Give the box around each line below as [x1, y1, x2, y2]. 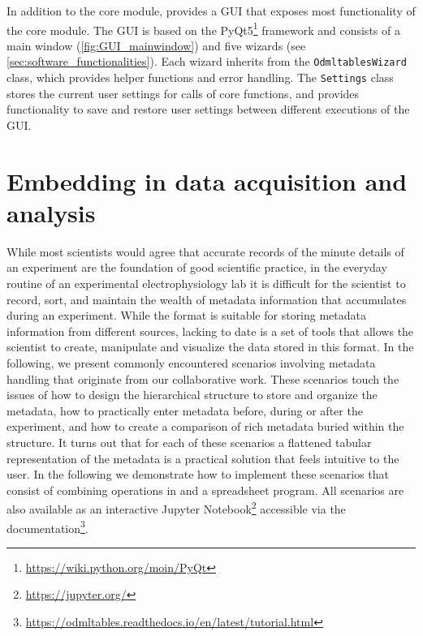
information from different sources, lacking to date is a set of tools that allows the [6, 322, 414, 339]
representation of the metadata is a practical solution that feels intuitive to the [6, 449, 399, 466]
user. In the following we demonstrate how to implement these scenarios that [6, 466, 390, 483]
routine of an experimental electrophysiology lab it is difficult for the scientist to [6, 275, 406, 292]
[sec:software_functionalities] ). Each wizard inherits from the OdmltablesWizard [6, 53, 407, 70]
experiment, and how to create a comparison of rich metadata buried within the [6, 418, 404, 435]
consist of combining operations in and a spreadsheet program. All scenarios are [6, 481, 404, 498]
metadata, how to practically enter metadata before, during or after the [6, 402, 363, 419]
